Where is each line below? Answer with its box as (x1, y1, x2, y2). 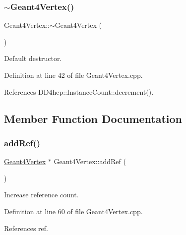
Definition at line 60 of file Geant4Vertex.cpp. (4, 206, 143, 216)
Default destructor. (4, 53, 62, 63)
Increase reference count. (4, 189, 79, 200)
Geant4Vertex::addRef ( (54, 156, 126, 167)
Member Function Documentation (4, 111, 183, 126)
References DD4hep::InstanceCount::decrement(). (4, 86, 154, 97)
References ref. (4, 223, 48, 233)
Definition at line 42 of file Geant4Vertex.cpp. (4, 70, 143, 80)
